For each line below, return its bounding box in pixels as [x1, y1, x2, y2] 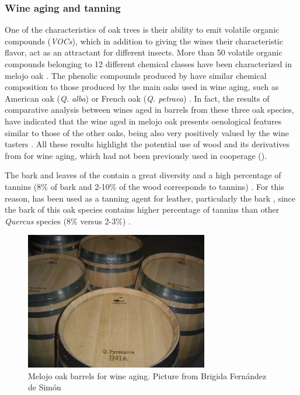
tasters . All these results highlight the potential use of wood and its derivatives [5, 138, 290, 150]
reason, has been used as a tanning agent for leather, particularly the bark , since [5, 192, 296, 204]
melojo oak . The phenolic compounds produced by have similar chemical [5, 69, 267, 81]
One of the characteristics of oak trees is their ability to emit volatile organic [5, 23, 280, 36]
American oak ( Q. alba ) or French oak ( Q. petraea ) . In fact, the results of [5, 92, 270, 104]
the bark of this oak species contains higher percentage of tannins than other [5, 203, 280, 216]
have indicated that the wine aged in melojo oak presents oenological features [5, 115, 282, 127]
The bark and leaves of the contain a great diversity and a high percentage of [5, 169, 281, 181]
